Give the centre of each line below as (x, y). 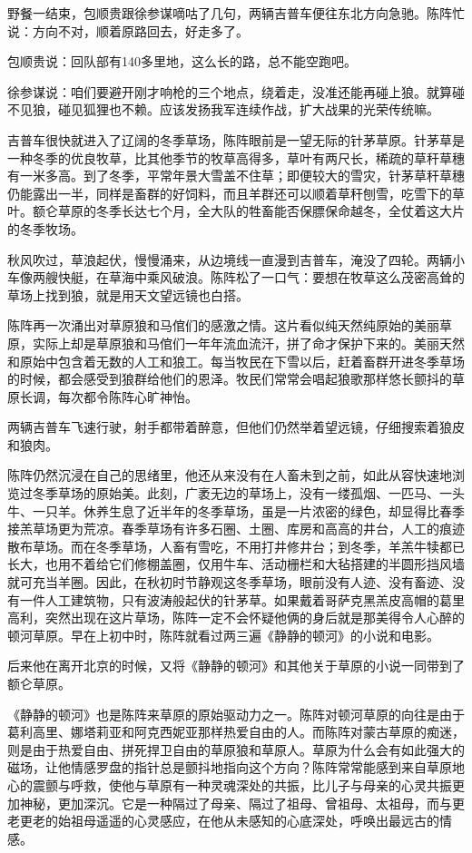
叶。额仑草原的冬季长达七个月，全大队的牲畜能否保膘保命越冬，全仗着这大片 (236, 211)
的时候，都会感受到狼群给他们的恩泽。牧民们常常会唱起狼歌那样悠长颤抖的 (230, 379)
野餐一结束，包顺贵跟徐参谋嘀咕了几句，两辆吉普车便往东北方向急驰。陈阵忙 (236, 13)
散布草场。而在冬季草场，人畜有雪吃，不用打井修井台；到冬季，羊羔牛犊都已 (236, 546)
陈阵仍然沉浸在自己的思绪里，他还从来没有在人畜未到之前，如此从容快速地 (230, 475)
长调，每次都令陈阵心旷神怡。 (108, 396)
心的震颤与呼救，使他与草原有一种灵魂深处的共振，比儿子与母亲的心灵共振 (230, 784)
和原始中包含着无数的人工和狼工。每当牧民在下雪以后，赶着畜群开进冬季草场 (236, 361)
